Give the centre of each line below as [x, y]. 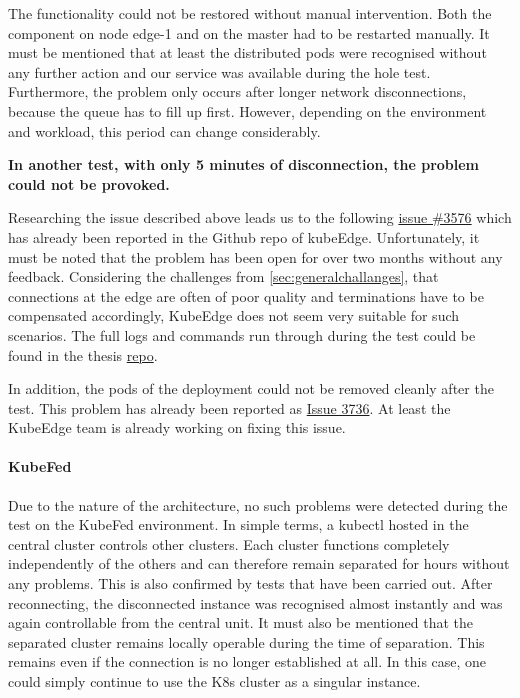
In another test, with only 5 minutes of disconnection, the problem [244, 164]
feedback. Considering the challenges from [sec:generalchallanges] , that [223, 276]
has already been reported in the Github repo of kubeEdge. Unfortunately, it [244, 236]
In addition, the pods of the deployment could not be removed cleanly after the [251, 388]
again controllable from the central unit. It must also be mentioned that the [240, 622]
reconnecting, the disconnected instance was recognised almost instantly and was [255, 602]
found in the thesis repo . [83, 354]
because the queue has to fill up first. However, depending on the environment [247, 110]
